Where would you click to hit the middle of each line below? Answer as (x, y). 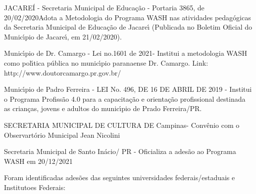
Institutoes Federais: (35, 187)
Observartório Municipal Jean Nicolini (62, 135)
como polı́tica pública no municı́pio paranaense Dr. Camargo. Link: (106, 62)
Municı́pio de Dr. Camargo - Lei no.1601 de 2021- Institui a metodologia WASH (126, 53)
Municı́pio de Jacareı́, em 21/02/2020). (63, 36)
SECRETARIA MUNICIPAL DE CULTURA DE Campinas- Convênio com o (122, 125)
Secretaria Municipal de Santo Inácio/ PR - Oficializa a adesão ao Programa (120, 151)
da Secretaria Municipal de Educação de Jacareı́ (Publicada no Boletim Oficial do (128, 27)
